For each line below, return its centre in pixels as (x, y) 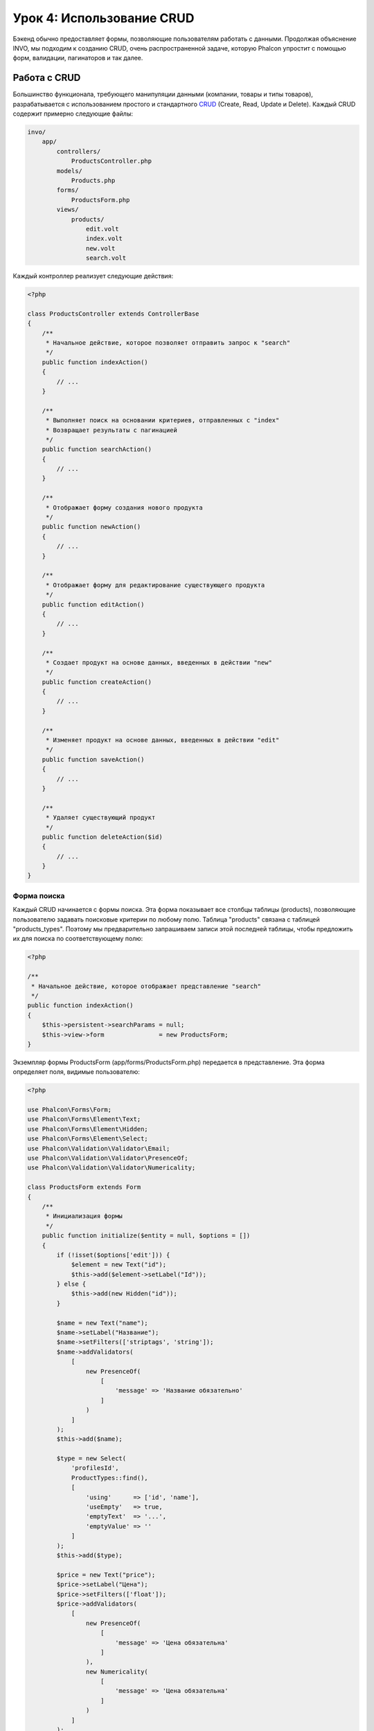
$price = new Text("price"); (106, 1575)
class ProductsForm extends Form (84, 1187)
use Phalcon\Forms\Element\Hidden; (88, 1129)
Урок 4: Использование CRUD (104, 18)
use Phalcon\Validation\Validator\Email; (99, 1148)
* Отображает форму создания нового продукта (124, 508)
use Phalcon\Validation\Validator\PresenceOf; (108, 1158)
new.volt (100, 248)
